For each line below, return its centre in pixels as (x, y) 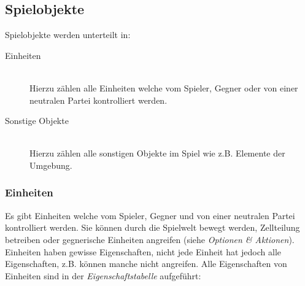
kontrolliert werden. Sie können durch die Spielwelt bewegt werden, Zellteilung (152, 227)
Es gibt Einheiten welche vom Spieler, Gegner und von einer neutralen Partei (150, 215)
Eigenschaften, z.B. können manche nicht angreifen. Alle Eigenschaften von (146, 264)
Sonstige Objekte (37, 121)
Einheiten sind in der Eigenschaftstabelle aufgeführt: (103, 275)
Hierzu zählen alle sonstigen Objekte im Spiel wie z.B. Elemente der (157, 153)
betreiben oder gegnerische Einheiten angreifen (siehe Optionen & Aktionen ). (150, 239)
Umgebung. (51, 165)
